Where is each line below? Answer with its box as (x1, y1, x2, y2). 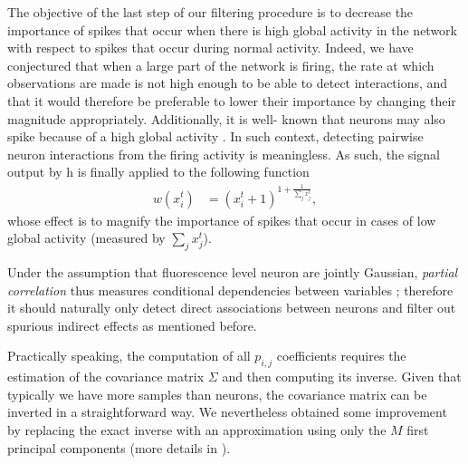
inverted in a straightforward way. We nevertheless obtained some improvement (7, 402, 447, 421)
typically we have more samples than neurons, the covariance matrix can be (7, 384, 427, 403)
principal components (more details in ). (7, 438, 231, 457)
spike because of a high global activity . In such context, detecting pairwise (7, 127, 424, 146)
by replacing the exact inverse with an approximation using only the (7, 420, 387, 439)
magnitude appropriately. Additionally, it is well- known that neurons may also (7, 109, 445, 128)
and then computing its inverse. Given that (222, 367, 462, 386)
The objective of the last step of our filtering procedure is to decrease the (7, 3, 414, 21)
